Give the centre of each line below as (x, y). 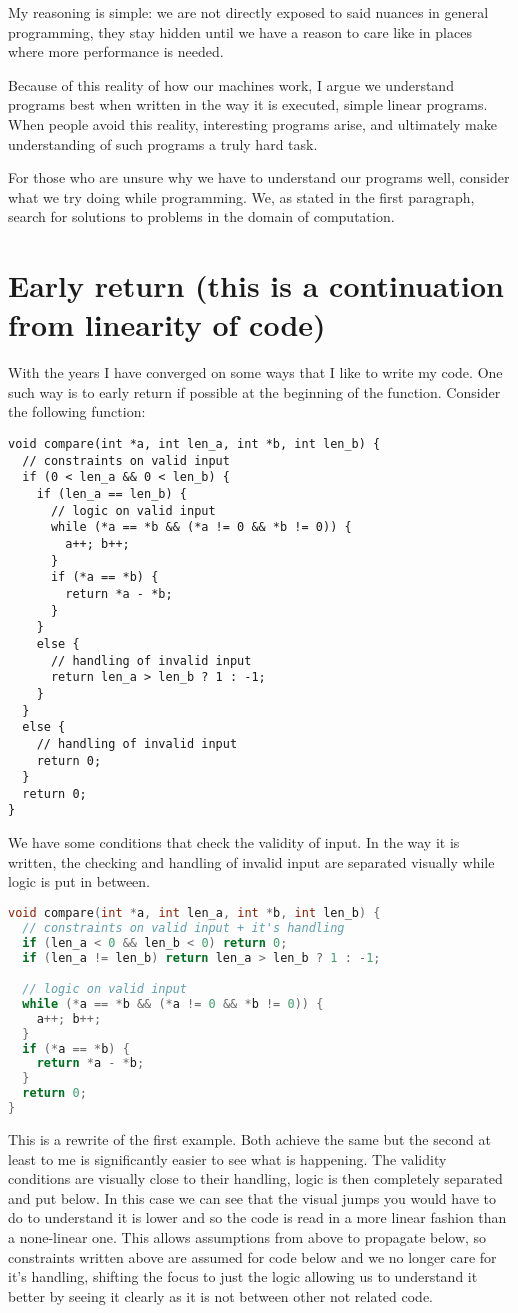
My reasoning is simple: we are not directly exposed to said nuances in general (248, 12)
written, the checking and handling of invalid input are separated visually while (251, 861)
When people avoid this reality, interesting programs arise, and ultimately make (252, 123)
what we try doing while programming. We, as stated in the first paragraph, (241, 196)
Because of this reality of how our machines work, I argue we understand (231, 84)
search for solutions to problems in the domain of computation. (201, 216)
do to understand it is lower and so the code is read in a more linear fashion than (257, 1217)
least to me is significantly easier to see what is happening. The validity (227, 1158)
